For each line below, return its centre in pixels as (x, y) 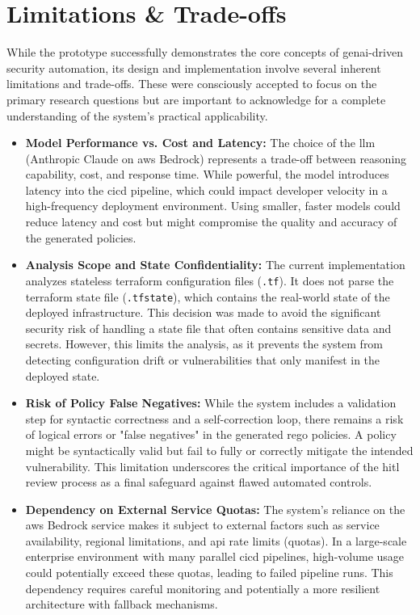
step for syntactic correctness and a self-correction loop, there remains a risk (214, 418)
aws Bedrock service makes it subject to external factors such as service (202, 525)
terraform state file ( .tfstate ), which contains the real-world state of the (208, 296)
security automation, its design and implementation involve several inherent (194, 67)
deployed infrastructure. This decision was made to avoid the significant (203, 312)
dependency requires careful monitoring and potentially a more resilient (203, 588)
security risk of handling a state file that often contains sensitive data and (208, 328)
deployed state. (63, 375)
